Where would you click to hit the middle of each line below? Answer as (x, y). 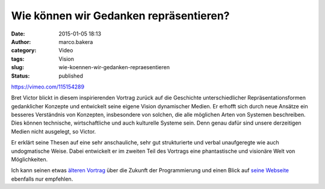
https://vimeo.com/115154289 (48, 87)
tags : (18, 59)
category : (24, 51)
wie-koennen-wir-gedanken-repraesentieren (114, 67)
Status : (20, 76)
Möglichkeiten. (29, 160)
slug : (17, 67)
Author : (21, 42)
